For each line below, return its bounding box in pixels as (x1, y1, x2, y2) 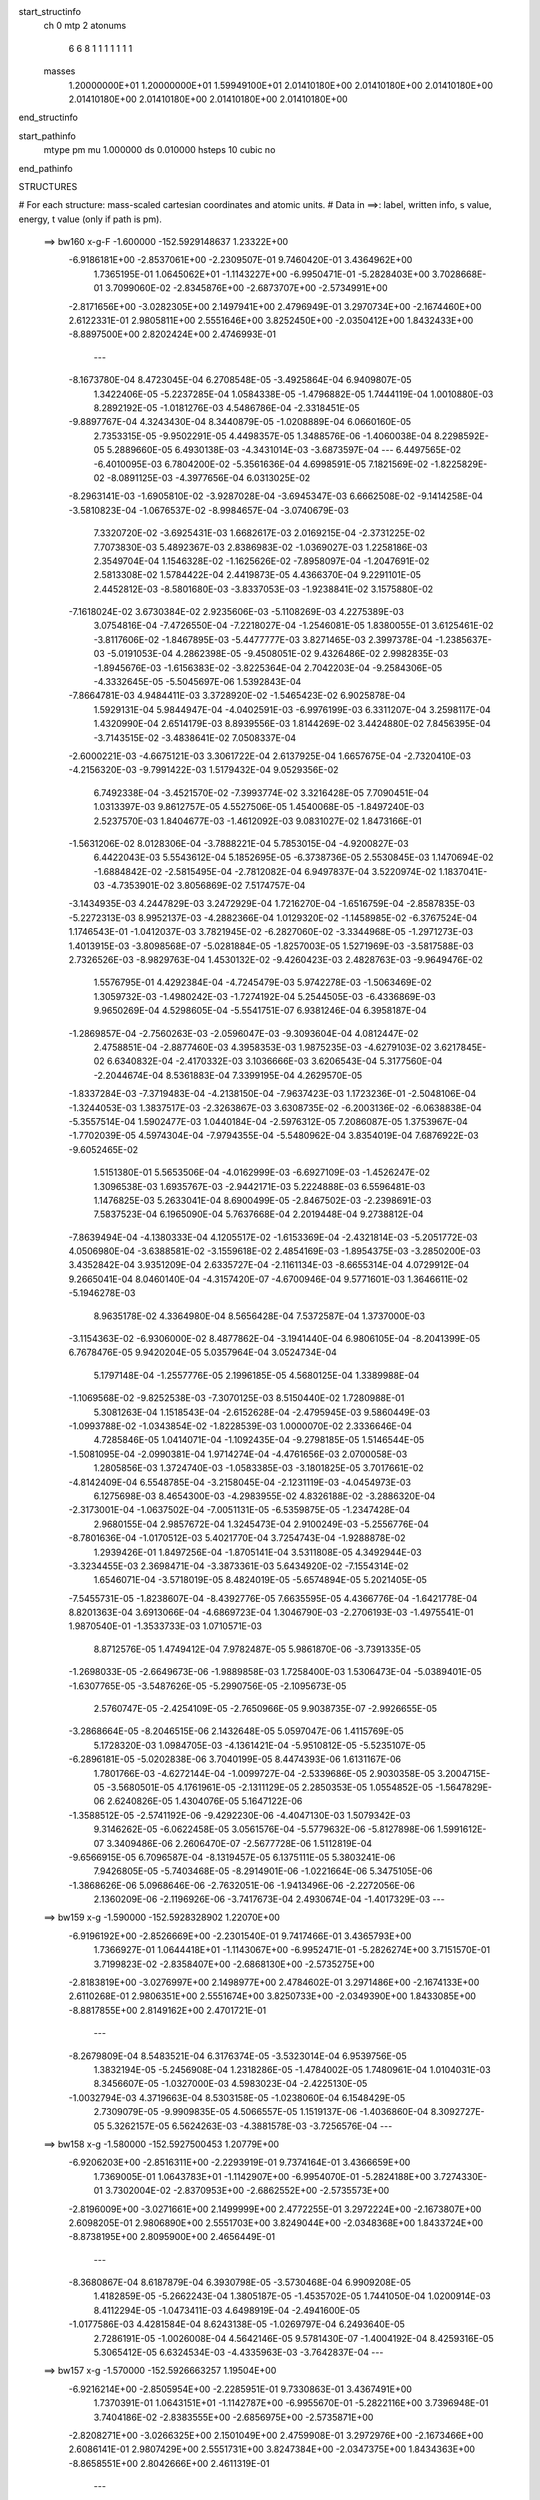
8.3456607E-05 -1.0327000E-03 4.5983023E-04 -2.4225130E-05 (93, 2078, 368, 2090)
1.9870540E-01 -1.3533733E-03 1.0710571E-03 (68, 1620, 262, 1632)
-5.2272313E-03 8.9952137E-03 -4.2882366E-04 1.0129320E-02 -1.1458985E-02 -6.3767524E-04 (68, 911, 478, 924)
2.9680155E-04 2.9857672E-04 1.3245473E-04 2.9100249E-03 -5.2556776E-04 (93, 1518, 430, 1530)
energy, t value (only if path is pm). (18, 213, 162, 225)
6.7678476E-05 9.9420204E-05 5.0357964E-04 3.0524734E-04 (68, 1346, 337, 1359)
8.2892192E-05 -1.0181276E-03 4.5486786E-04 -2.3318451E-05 (93, 401, 360, 414)
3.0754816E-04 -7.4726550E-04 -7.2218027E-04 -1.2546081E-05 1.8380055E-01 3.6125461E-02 (93, 620, 494, 632)
